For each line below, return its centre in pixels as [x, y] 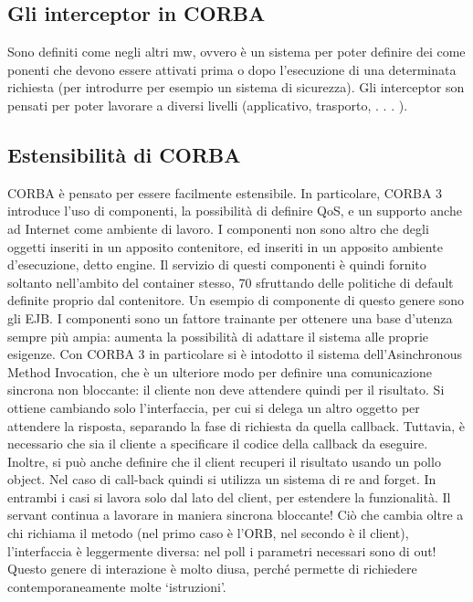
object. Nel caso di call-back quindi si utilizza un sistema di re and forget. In [222, 479]
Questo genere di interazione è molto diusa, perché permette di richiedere [212, 569]
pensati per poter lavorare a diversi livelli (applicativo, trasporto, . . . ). [208, 105]
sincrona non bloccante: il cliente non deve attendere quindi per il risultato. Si [226, 390]
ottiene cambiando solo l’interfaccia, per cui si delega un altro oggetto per [214, 407]
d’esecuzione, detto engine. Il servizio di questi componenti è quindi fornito [217, 264]
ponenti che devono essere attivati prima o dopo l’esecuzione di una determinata [232, 69]
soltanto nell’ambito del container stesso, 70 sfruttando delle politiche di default [231, 282]
